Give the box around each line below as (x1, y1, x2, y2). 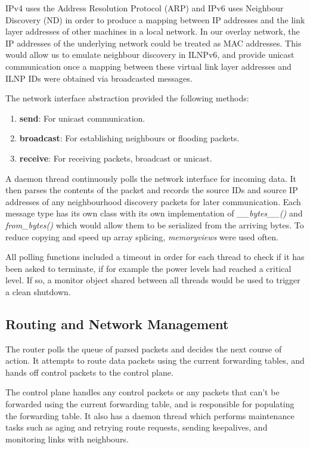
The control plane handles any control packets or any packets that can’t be (5, 386, 280, 398)
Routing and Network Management (5, 314, 229, 333)
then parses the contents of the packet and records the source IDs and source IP (5, 184, 298, 196)
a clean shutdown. (5, 285, 71, 298)
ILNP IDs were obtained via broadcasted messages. (5, 72, 193, 84)
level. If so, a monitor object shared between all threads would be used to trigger (5, 274, 300, 286)
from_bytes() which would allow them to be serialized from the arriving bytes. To (5, 218, 304, 231)
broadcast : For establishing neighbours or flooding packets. (19, 132, 240, 144)
